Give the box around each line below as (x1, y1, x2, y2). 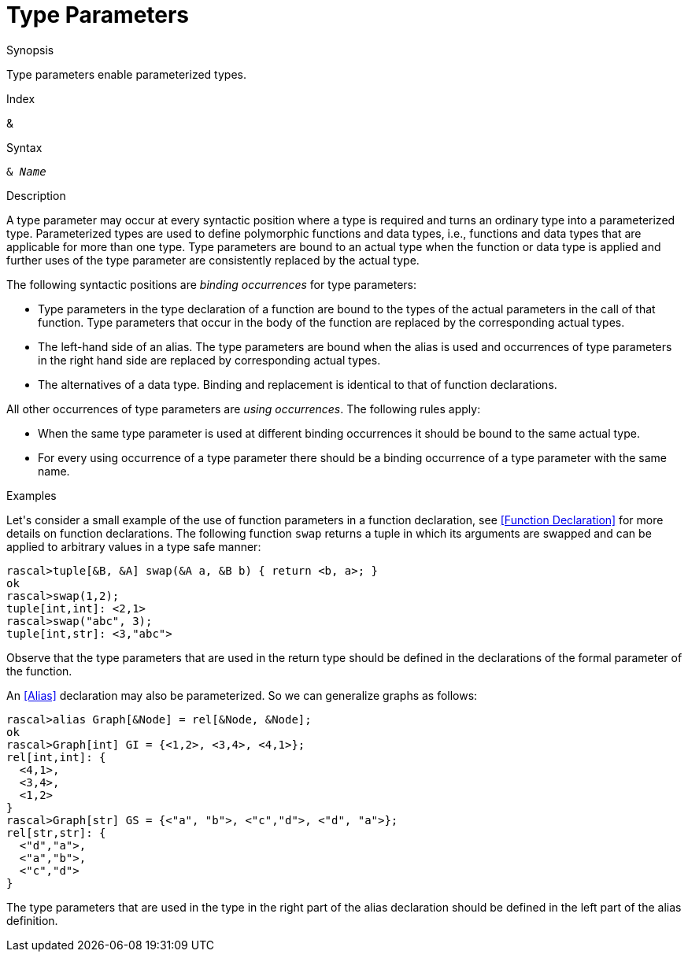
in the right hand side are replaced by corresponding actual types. (38, 353, 381, 367)
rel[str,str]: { (6, 826, 106, 839)
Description (6, 188, 66, 202)
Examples (6, 488, 57, 502)
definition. (6, 913, 58, 927)
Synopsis (6, 43, 54, 57)
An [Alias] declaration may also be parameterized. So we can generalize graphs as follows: (6, 688, 478, 702)
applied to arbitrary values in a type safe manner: (6, 539, 261, 553)
